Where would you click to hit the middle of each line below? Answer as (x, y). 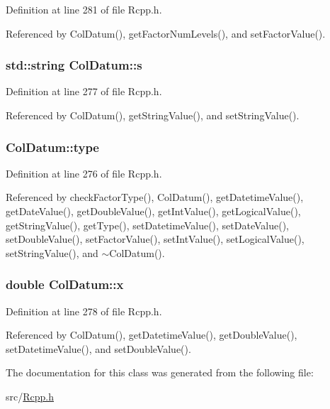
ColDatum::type (52, 147)
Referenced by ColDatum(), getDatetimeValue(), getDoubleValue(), (152, 335)
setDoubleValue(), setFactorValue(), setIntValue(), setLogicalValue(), (155, 239)
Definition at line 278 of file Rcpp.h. (84, 311)
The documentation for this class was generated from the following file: (160, 372)
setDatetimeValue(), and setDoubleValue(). (98, 348)
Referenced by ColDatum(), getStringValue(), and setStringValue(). (153, 115)
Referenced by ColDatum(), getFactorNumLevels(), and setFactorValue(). (166, 33)
